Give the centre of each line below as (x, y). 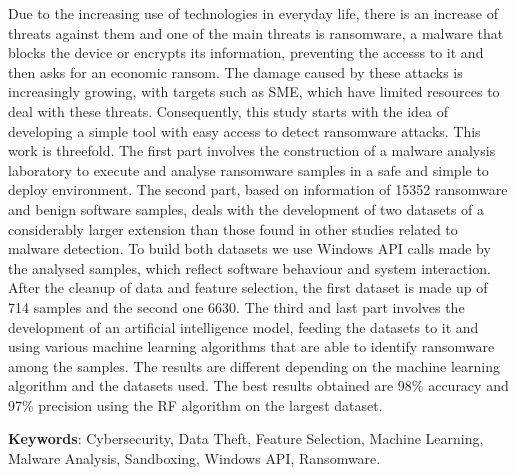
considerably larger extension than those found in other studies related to (233, 228)
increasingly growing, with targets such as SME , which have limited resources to (254, 91)
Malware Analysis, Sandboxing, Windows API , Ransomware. (194, 458)
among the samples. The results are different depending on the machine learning (254, 365)
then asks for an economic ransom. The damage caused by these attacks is (235, 71)
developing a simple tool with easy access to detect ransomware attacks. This (244, 130)
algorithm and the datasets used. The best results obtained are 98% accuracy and (258, 385)
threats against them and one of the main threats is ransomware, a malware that (256, 32)
